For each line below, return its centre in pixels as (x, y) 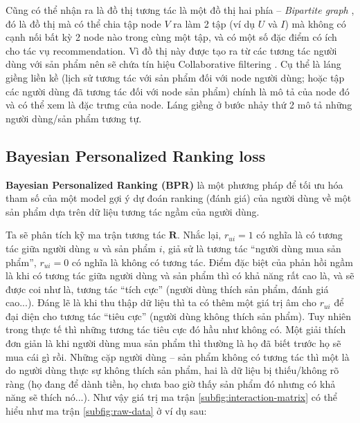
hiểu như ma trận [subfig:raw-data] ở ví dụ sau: (106, 411)
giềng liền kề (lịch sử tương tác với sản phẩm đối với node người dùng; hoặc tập (175, 77)
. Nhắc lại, (199, 235)
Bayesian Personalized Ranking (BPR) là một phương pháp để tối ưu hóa (174, 184)
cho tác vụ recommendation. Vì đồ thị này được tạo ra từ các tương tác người (171, 50)
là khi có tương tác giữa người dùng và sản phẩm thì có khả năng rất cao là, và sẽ (180, 275)
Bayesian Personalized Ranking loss (136, 155)
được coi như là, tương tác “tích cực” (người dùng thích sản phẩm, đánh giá (167, 289)
